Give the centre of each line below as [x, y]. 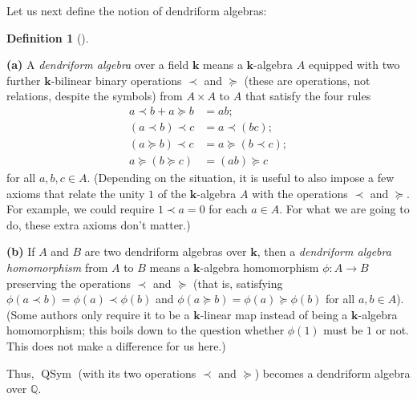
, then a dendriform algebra [324, 251]
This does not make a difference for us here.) [116, 346]
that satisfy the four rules [308, 96]
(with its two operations [137, 373]
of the [172, 193]
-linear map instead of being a [274, 314]
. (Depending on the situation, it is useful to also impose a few [241, 178]
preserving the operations [69, 283]
